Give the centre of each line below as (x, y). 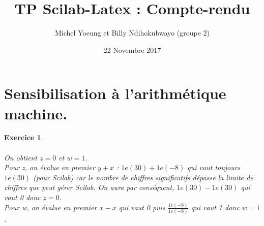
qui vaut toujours (214, 167)
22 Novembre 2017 (132, 50)
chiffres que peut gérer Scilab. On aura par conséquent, (89, 187)
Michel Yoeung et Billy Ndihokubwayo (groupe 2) (132, 33)
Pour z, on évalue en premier (50, 167)
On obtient (21, 157)
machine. (36, 113)
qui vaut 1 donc (215, 207)
